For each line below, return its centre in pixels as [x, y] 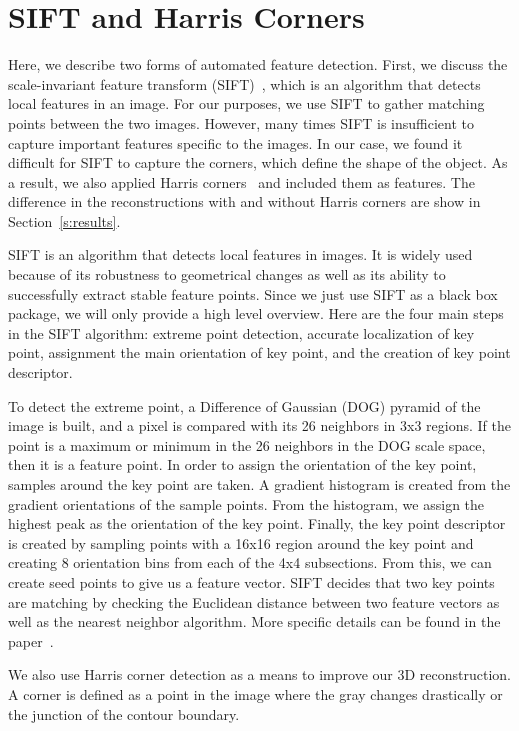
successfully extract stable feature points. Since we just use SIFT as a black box [253, 293]
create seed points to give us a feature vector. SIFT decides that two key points [251, 581]
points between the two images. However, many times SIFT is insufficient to [241, 122]
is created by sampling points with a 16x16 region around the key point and [241, 542]
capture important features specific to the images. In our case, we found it [235, 142]
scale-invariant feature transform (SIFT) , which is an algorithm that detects [244, 83]
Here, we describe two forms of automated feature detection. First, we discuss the [258, 64]
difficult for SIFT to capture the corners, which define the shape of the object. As [258, 162]
